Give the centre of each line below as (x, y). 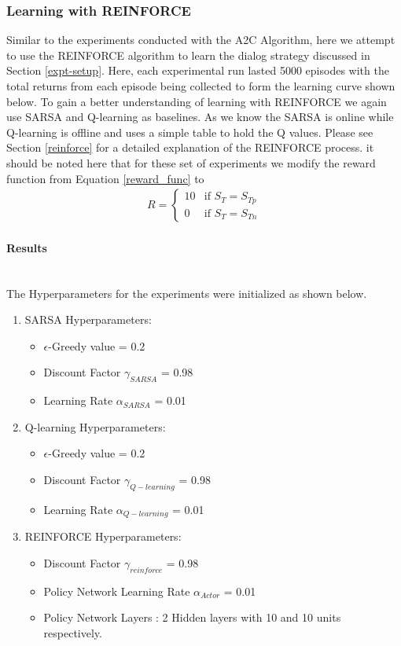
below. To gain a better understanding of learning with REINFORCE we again (197, 101)
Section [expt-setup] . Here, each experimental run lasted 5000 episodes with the (198, 70)
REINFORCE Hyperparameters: (103, 536)
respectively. (73, 632)
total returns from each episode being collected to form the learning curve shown (201, 86)
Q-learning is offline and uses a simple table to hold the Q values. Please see (190, 132)
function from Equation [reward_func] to (105, 178)
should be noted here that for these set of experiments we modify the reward (191, 162)
